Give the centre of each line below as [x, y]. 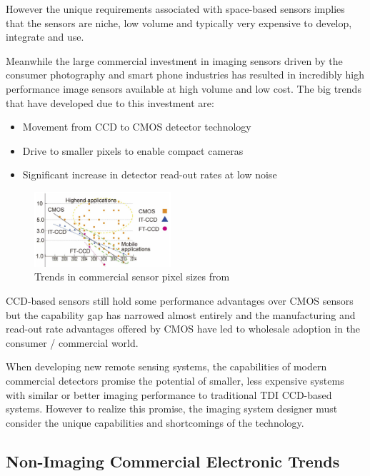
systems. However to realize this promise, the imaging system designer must [172, 409]
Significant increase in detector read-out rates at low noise [150, 174]
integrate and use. [45, 37]
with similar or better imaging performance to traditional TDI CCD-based [169, 394]
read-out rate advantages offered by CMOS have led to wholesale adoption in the [183, 329]
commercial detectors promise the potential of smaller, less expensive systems [175, 380]
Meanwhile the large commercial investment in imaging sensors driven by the [174, 60]
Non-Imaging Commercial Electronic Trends [173, 461]
